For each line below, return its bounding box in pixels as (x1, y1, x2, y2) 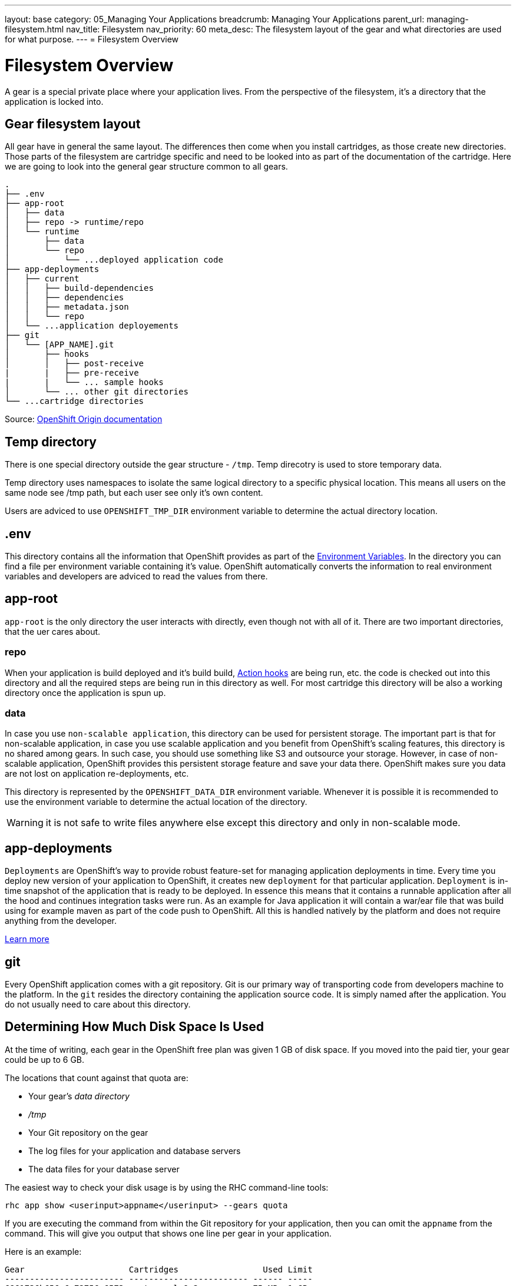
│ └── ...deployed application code (5, 255, 223, 265)
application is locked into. (5, 96, 104, 107)
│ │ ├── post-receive (5, 359, 144, 369)
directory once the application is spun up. (5, 687, 166, 698)
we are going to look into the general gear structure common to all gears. (5, 161, 288, 172)
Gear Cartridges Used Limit (5, 1264, 313, 1274)
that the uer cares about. (5, 626, 101, 637)
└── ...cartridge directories (5, 396, 144, 406)
